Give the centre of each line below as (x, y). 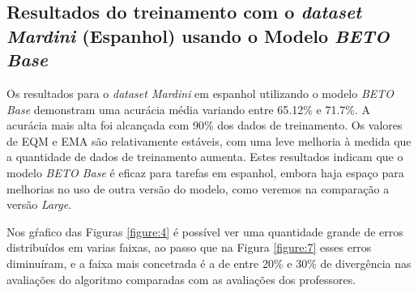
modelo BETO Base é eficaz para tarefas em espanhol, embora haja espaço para (205, 172)
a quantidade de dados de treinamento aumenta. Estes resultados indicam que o (205, 157)
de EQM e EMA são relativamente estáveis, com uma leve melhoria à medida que (209, 140)
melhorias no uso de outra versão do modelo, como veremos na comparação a (198, 188)
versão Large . (39, 204)
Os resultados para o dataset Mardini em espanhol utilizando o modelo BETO (200, 93)
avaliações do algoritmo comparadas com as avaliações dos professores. (181, 279)
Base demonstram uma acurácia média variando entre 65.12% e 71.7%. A (188, 109)
